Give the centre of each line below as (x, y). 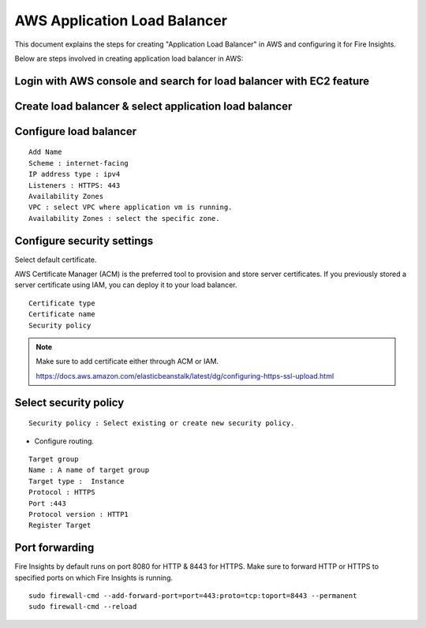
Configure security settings (84, 241)
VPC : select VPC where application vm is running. (131, 207)
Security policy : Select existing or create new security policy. (162, 423)
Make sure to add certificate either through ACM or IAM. (127, 361)
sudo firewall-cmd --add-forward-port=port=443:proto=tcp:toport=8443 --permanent (193, 595)
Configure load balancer (76, 131)
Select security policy (69, 402)
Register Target (60, 525)
